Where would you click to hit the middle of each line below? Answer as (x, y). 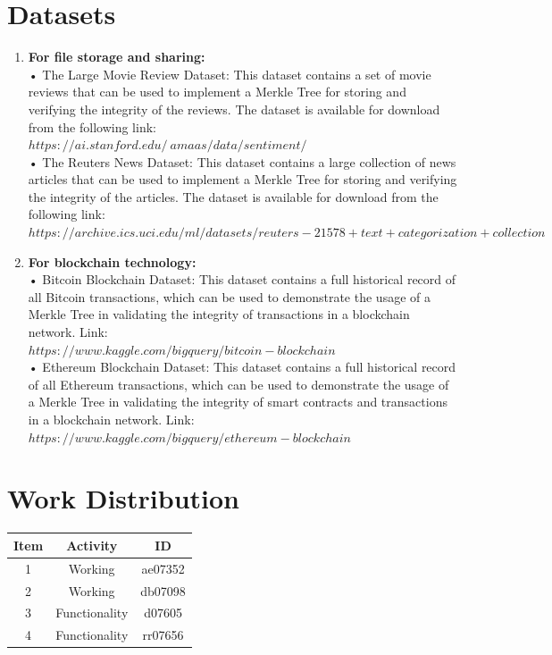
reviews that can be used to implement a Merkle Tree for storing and (217, 92)
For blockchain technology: (112, 261)
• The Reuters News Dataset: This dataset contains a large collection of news (242, 161)
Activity (92, 545)
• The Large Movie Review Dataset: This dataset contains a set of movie (230, 74)
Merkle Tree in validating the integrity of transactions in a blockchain (219, 314)
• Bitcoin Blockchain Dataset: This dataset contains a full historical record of (242, 279)
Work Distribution (123, 498)
